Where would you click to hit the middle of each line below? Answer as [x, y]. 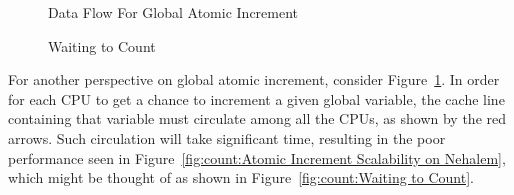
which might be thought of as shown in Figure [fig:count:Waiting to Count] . [241, 177]
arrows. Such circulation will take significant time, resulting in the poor [227, 137]
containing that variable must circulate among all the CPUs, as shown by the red [257, 118]
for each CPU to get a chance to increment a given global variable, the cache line [256, 98]
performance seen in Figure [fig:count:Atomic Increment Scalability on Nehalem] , [257, 157]
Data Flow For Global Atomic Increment [173, 12]
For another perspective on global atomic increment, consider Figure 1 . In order [254, 79]
